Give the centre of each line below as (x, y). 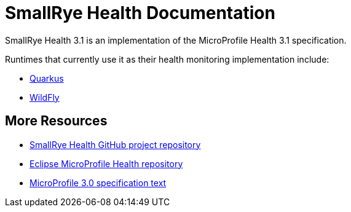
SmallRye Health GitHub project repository (115, 144)
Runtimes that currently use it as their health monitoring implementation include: (167, 59)
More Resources (56, 121)
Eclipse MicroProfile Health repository (106, 163)
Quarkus (47, 78)
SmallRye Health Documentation (140, 13)
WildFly (45, 97)
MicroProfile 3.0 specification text (98, 183)
